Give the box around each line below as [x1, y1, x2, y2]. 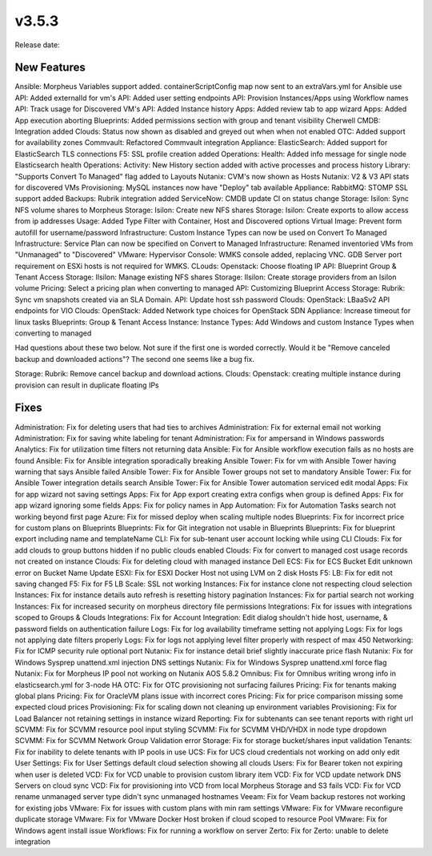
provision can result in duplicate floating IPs [14, 380, 159, 390]
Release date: [14, 40, 60, 50]
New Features [14, 61, 86, 74]
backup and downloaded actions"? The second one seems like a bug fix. [14, 354, 255, 364]
